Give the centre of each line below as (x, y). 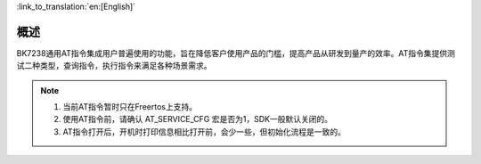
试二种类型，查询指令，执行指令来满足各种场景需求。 (114, 66)
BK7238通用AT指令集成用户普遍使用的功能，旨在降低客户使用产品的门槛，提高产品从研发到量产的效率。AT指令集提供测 (236, 53)
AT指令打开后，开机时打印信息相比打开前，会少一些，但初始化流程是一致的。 (204, 131)
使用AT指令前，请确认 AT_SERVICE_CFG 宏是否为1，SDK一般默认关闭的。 (198, 119)
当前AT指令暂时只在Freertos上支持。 (130, 107)
